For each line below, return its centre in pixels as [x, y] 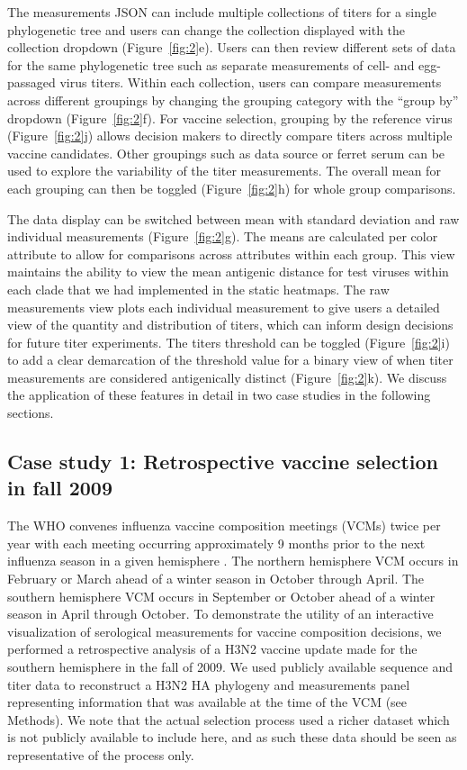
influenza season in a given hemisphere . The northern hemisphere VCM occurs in [233, 561]
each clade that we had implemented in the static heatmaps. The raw [198, 289]
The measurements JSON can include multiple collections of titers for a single [222, 12]
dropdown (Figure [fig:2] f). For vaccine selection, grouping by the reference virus [230, 118]
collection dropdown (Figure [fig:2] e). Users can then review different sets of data [232, 47]
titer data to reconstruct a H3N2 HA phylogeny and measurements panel [209, 684]
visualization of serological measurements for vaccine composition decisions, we [225, 631]
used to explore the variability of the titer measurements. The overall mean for [224, 171]
